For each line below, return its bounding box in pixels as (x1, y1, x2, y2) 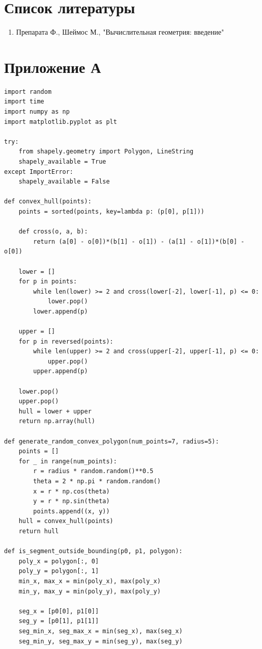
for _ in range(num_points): (18, 457, 117, 465)
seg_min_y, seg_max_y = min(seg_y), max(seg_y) (18, 637, 183, 645)
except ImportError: (4, 168, 74, 175)
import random (4, 88, 52, 95)
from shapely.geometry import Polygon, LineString (18, 148, 194, 155)
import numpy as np (4, 108, 70, 116)
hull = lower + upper (18, 407, 92, 415)
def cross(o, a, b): (18, 228, 88, 236)
